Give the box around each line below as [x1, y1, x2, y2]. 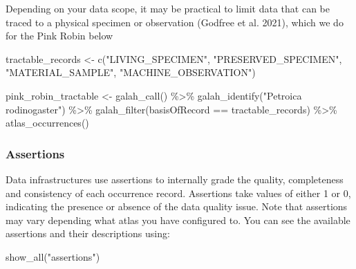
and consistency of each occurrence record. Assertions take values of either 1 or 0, [6, 185, 351, 200]
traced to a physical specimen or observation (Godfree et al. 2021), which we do [6, 15, 344, 29]
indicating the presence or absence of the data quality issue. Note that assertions [6, 199, 348, 214]
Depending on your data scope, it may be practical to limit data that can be [6, 1, 330, 15]
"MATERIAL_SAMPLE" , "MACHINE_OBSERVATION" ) [6, 65, 256, 80]
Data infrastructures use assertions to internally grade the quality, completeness [6, 171, 344, 186]
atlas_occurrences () [6, 115, 89, 130]
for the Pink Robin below [6, 28, 113, 43]
